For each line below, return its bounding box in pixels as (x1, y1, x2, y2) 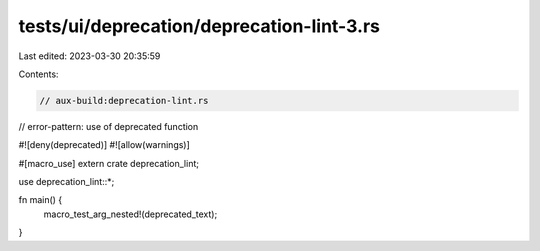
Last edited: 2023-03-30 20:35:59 (18, 50, 161, 62)
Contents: (18, 68, 59, 80)
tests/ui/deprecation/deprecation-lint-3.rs (18, 15, 380, 37)
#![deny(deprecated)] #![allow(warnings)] (18, 139, 190, 151)
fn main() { (18, 194, 63, 206)
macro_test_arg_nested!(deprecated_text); (43, 208, 218, 220)
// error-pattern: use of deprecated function (18, 120, 199, 132)
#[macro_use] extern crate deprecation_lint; (18, 157, 200, 169)
